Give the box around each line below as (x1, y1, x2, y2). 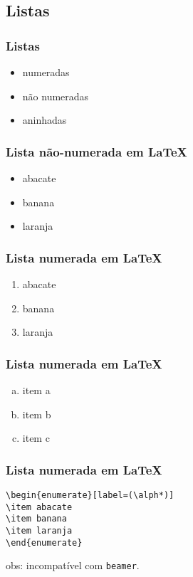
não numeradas (22, 88, 89, 103)
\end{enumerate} (6, 537, 83, 548)
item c (22, 430, 50, 445)
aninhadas (22, 112, 67, 127)
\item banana (6, 514, 67, 524)
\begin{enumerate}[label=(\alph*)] (6, 490, 174, 500)
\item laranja (6, 525, 73, 536)
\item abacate (6, 502, 73, 512)
